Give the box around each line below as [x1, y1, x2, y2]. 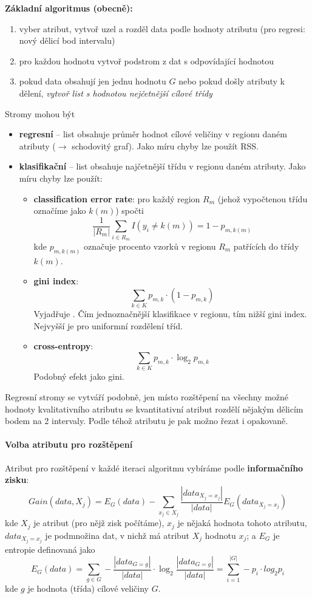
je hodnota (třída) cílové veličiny [27, 582, 149, 595]
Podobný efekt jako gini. [33, 370, 124, 383]
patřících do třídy [233, 239, 299, 252]
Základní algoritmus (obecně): [5, 2, 133, 14]
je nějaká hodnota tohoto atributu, [177, 516, 307, 529]
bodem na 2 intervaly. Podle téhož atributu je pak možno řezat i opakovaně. [5, 414, 288, 427]
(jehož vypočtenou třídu [217, 192, 308, 205]
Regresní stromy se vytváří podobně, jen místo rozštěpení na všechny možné [5, 391, 289, 403]
